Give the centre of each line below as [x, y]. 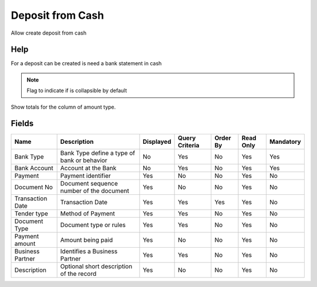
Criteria [188, 145]
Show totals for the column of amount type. [63, 107]
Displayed [157, 141]
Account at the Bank [88, 168]
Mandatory [285, 141]
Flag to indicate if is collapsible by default [77, 90]
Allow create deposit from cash [49, 33]
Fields [22, 124]
